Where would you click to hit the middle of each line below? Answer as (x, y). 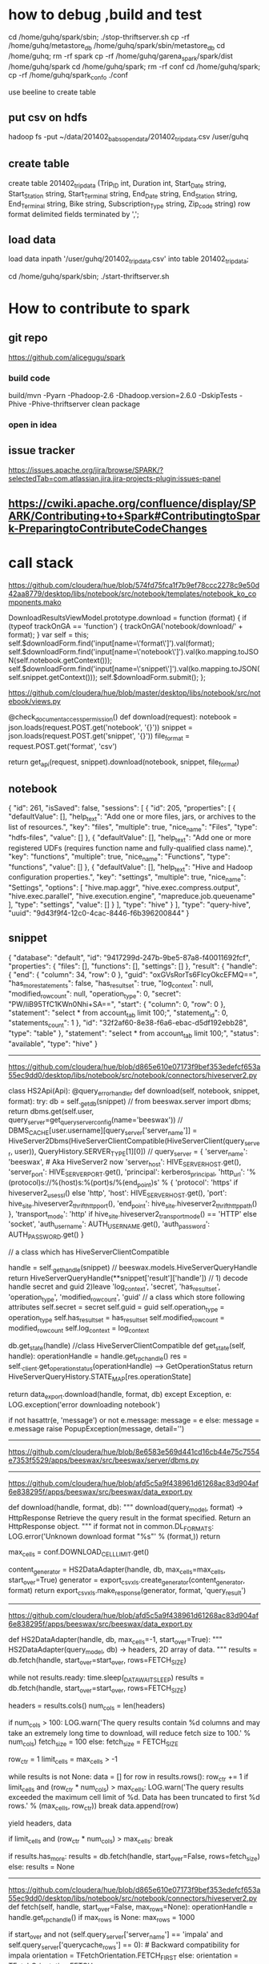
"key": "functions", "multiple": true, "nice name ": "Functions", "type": (119, 857)
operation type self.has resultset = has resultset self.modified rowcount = (116, 1319)
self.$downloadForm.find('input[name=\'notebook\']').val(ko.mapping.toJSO (133, 652)
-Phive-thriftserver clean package (84, 404)
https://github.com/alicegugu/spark (67, 357)
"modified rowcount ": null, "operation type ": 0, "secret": (95, 994)
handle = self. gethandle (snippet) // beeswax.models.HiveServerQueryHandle (133, 1269)
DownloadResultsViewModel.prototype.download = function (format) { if (127, 618)
